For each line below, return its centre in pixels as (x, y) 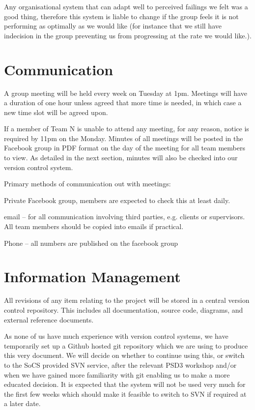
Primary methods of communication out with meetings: (87, 184)
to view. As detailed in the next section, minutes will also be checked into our (121, 158)
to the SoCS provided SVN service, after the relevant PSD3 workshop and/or (120, 365)
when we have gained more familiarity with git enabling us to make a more (117, 374)
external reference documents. (49, 319)
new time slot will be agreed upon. (56, 112)
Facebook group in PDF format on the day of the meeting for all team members (125, 148)
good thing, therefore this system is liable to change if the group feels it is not (121, 16)
